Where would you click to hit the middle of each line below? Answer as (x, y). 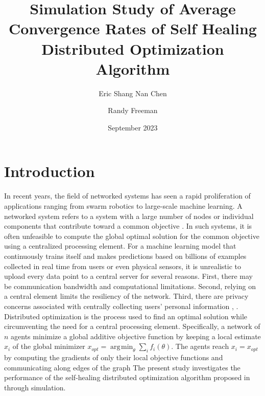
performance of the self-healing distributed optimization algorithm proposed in (127, 377)
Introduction (50, 171)
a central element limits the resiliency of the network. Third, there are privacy (126, 296)
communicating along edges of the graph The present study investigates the (122, 367)
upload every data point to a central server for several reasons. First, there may (129, 276)
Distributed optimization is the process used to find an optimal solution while (126, 316)
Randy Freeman (133, 110)
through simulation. (35, 387)
